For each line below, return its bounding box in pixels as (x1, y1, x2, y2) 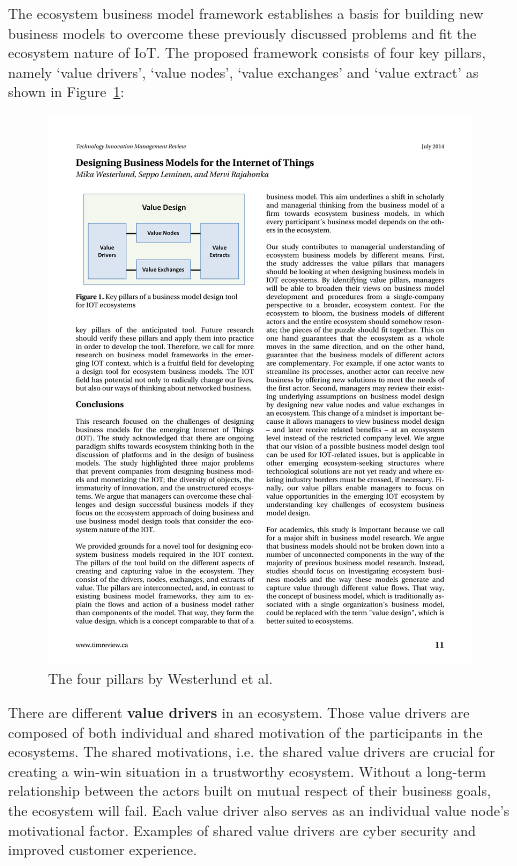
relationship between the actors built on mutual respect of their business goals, (8, 780, 491, 801)
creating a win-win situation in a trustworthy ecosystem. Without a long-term (8, 760, 487, 781)
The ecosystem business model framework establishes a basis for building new (8, 3, 484, 23)
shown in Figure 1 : (8, 81, 125, 102)
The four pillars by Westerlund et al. (48, 668, 273, 689)
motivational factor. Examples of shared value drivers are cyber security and (8, 819, 476, 840)
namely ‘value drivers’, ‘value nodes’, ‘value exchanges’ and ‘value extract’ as (8, 61, 479, 82)
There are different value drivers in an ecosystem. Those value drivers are (8, 702, 470, 723)
